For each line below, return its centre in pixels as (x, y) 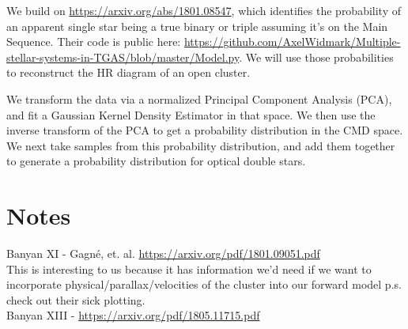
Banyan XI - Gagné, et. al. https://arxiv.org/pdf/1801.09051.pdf (163, 253)
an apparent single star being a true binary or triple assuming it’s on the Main (197, 26)
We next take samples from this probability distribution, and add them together (201, 145)
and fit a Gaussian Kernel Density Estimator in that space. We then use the (191, 114)
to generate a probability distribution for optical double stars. (156, 161)
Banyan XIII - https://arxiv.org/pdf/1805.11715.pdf (133, 315)
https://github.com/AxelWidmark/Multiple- (292, 42)
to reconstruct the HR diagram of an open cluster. (128, 72)
